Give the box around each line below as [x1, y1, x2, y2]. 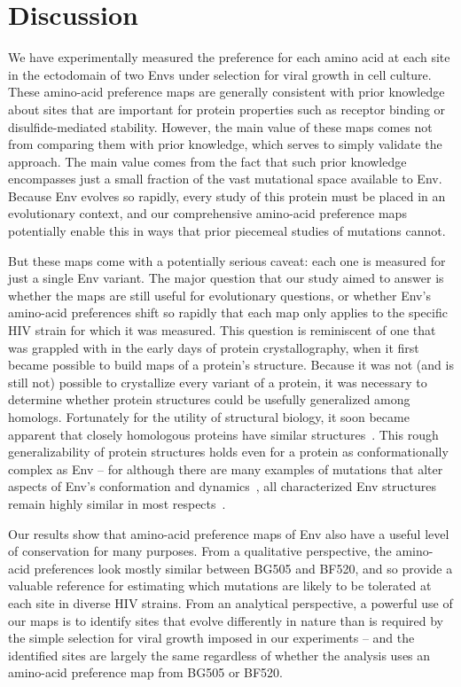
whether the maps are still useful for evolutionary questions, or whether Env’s [8, 285, 431, 304]
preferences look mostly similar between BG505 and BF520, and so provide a [34, 558, 453, 577]
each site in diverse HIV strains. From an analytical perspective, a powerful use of [8, 593, 453, 612]
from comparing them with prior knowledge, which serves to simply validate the [8, 135, 442, 153]
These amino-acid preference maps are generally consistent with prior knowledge [8, 82, 445, 101]
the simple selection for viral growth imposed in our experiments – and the [8, 628, 415, 647]
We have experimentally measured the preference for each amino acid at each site [8, 48, 450, 66]
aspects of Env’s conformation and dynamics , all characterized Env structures [8, 477, 436, 496]
